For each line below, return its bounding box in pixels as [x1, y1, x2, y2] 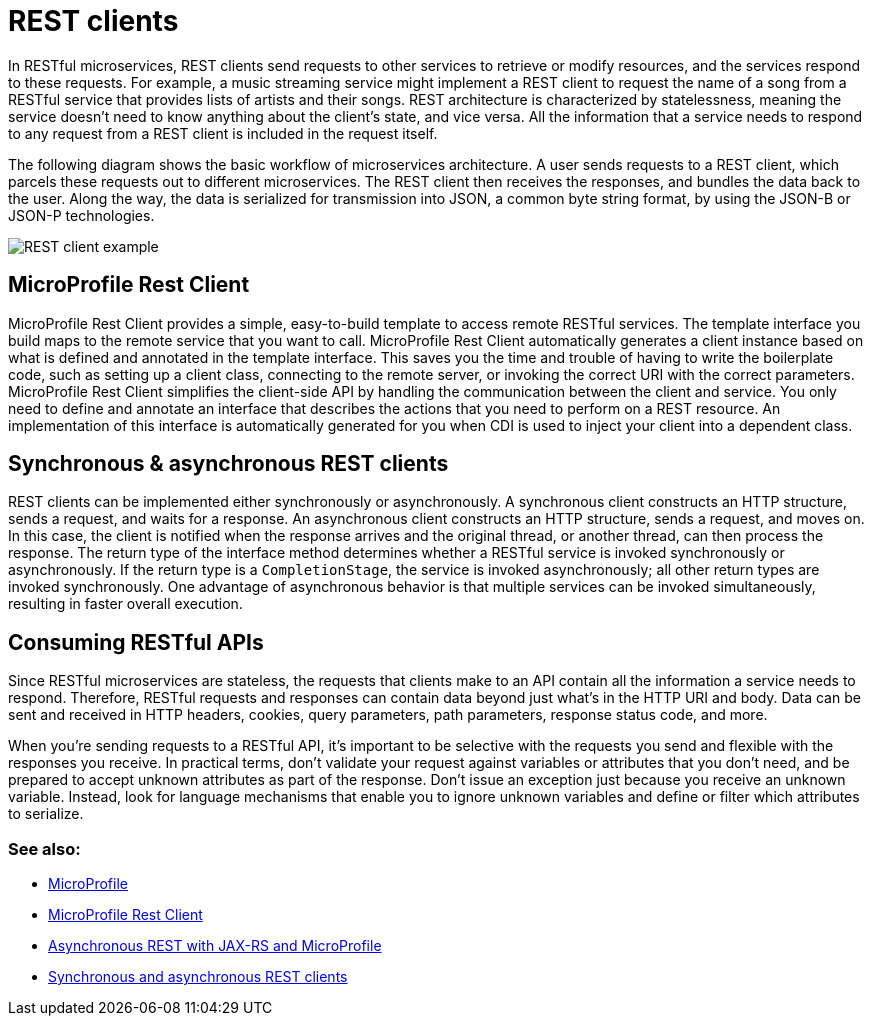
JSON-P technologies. [8, 206, 155, 224]
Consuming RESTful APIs [8, 629, 264, 655]
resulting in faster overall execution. [8, 595, 243, 613]
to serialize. [8, 805, 84, 823]
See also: [8, 838, 81, 859]
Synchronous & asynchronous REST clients [8, 451, 449, 477]
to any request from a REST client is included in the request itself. [8, 124, 438, 142]
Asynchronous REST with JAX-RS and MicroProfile [48, 937, 382, 955]
